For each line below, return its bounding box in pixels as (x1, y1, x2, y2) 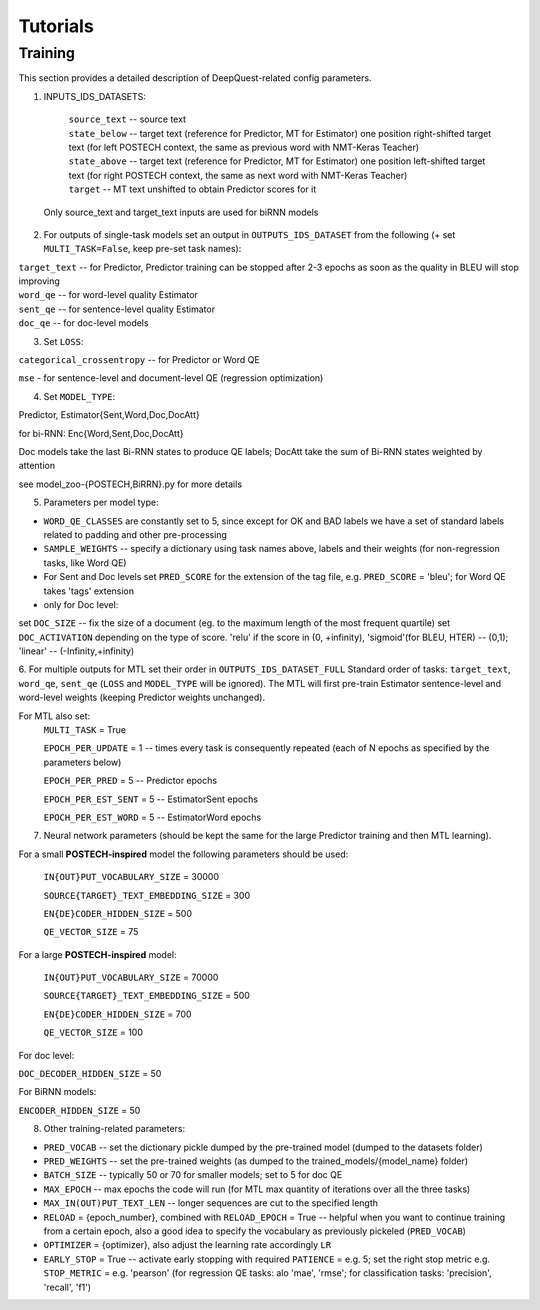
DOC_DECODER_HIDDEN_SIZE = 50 (18, 1068, 162, 1080)
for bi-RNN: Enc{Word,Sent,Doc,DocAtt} (18, 427, 184, 439)
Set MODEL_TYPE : (43, 390, 116, 402)
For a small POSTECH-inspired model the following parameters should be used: (18, 848, 349, 860)
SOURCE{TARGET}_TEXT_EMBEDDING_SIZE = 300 (43, 889, 251, 901)
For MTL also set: (18, 710, 90, 722)
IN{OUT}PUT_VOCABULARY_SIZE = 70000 (43, 971, 219, 984)
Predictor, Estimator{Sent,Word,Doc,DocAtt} (18, 409, 200, 421)
